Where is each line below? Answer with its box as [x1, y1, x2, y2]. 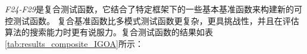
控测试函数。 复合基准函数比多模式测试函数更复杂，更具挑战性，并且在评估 [5, 14, 299, 26]
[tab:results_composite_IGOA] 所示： [5, 37, 143, 49]
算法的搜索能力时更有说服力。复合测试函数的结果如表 [5, 26, 213, 38]
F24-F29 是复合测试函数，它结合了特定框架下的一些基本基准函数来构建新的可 [5, 3, 302, 15]
